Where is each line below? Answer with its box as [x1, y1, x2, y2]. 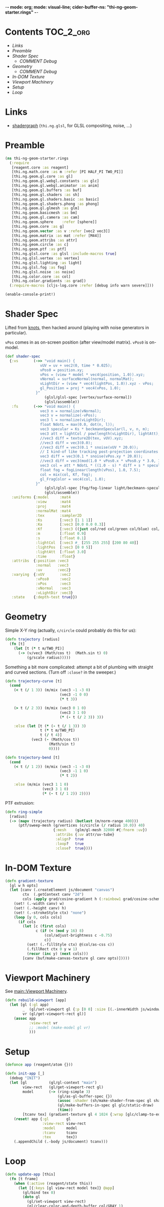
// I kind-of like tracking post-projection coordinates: [40, 449, 161, 454]
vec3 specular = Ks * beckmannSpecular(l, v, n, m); [40, 427, 150, 432]
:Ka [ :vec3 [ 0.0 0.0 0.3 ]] [36, 522, 106, 527]
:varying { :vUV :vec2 [11, 572, 71, 577]
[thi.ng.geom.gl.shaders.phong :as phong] [11, 201, 99, 206]
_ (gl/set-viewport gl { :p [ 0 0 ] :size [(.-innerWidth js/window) [22, 1007, 163, 1012]
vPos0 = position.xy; [40, 368, 84, 373]
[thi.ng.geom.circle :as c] [11, 242, 69, 247]
